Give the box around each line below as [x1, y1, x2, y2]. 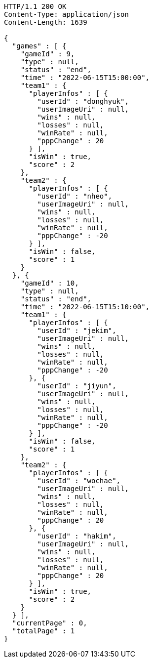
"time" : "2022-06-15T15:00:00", [20, 74, 150, 82]
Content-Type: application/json [4, 10, 129, 18]
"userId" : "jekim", [37, 327, 116, 334]
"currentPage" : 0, [12, 619, 87, 627]
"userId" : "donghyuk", [37, 97, 129, 105]
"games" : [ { [12, 42, 67, 50]
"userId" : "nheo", [37, 192, 113, 200]
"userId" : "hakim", [37, 532, 116, 540]
